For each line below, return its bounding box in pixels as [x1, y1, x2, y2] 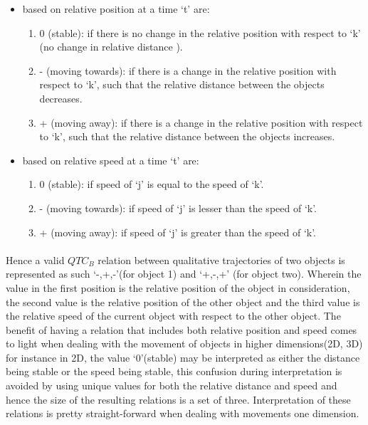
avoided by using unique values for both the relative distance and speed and [6, 378, 337, 393]
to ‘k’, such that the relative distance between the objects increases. [39, 129, 335, 144]
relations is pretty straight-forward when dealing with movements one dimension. [6, 406, 359, 421]
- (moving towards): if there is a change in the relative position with [39, 63, 337, 78]
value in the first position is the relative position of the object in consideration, [6, 280, 350, 295]
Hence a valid [6, 252, 65, 267]
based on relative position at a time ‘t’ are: [22, 1, 210, 16]
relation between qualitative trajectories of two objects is [98, 252, 345, 267]
